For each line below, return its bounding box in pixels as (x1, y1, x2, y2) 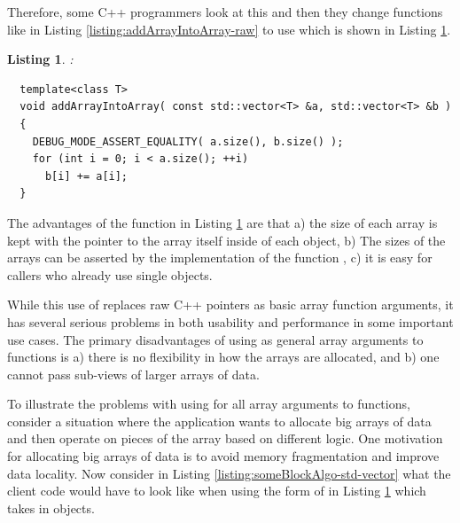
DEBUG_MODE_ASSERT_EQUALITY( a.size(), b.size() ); (32, 135, 344, 148)
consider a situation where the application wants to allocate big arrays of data (7, 411, 432, 430)
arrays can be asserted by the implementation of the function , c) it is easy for (7, 248, 433, 267)
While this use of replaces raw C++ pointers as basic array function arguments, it (7, 295, 454, 314)
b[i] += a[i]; (44, 169, 129, 183)
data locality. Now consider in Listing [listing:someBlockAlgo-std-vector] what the (7, 464, 451, 482)
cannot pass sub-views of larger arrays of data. (7, 364, 260, 383)
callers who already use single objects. (7, 265, 213, 284)
